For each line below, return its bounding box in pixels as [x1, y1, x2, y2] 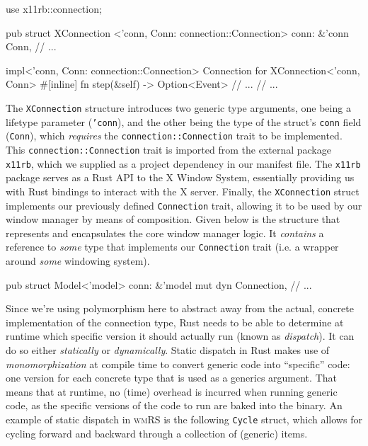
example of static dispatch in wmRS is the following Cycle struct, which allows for [6, 411, 362, 426]
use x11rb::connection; [6, 1, 102, 16]
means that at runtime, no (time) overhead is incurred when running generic [6, 384, 338, 399]
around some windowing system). [6, 253, 150, 268]
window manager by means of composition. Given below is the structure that [6, 212, 340, 227]
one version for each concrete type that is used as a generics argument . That [6, 370, 337, 385]
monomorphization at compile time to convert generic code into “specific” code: [6, 356, 350, 371]
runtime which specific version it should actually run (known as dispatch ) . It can [6, 328, 355, 343]
